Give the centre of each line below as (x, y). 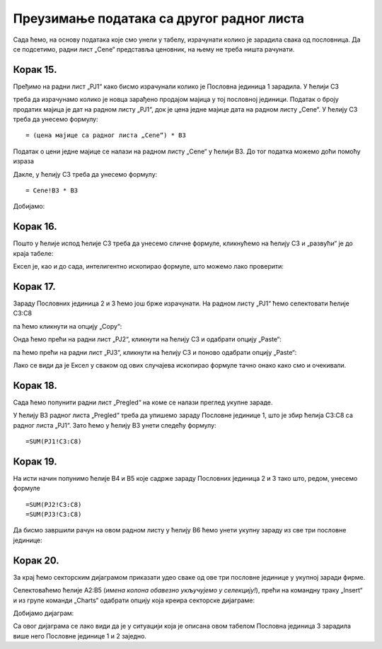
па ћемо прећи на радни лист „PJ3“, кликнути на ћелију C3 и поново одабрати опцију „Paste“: (155, 352)
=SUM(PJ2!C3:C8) (54, 504)
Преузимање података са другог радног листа (158, 18)
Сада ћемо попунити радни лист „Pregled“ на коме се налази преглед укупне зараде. (143, 402)
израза (24, 161)
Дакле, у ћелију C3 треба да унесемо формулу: (85, 174)
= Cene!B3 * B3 (52, 190)
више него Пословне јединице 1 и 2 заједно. (80, 636)
